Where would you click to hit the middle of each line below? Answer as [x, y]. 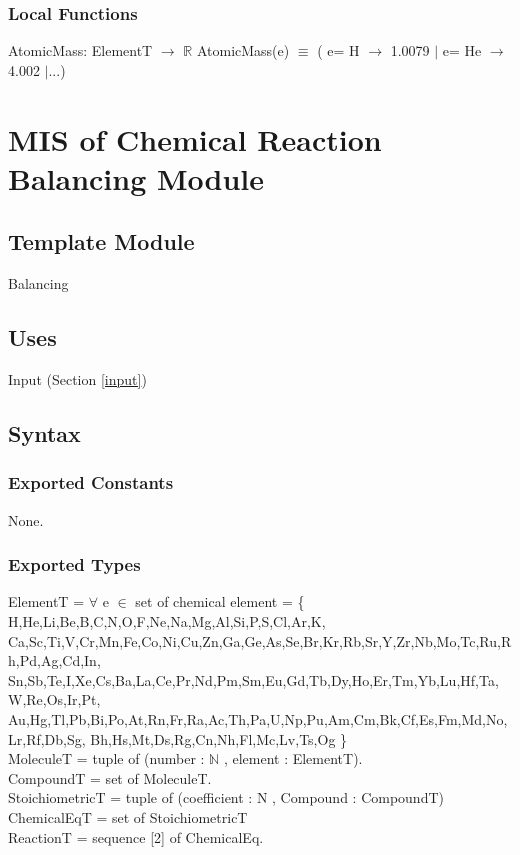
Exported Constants [91, 482]
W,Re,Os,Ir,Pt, [54, 699]
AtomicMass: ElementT [80, 50]
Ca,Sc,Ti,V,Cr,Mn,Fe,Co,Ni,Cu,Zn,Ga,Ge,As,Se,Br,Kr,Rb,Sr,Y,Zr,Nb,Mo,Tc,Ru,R [260, 640]
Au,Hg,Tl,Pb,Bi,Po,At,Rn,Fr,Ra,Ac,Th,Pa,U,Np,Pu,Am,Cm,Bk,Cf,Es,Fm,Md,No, [258, 718]
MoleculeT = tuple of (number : [106, 758]
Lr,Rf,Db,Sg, [47, 738]
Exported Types [74, 564]
